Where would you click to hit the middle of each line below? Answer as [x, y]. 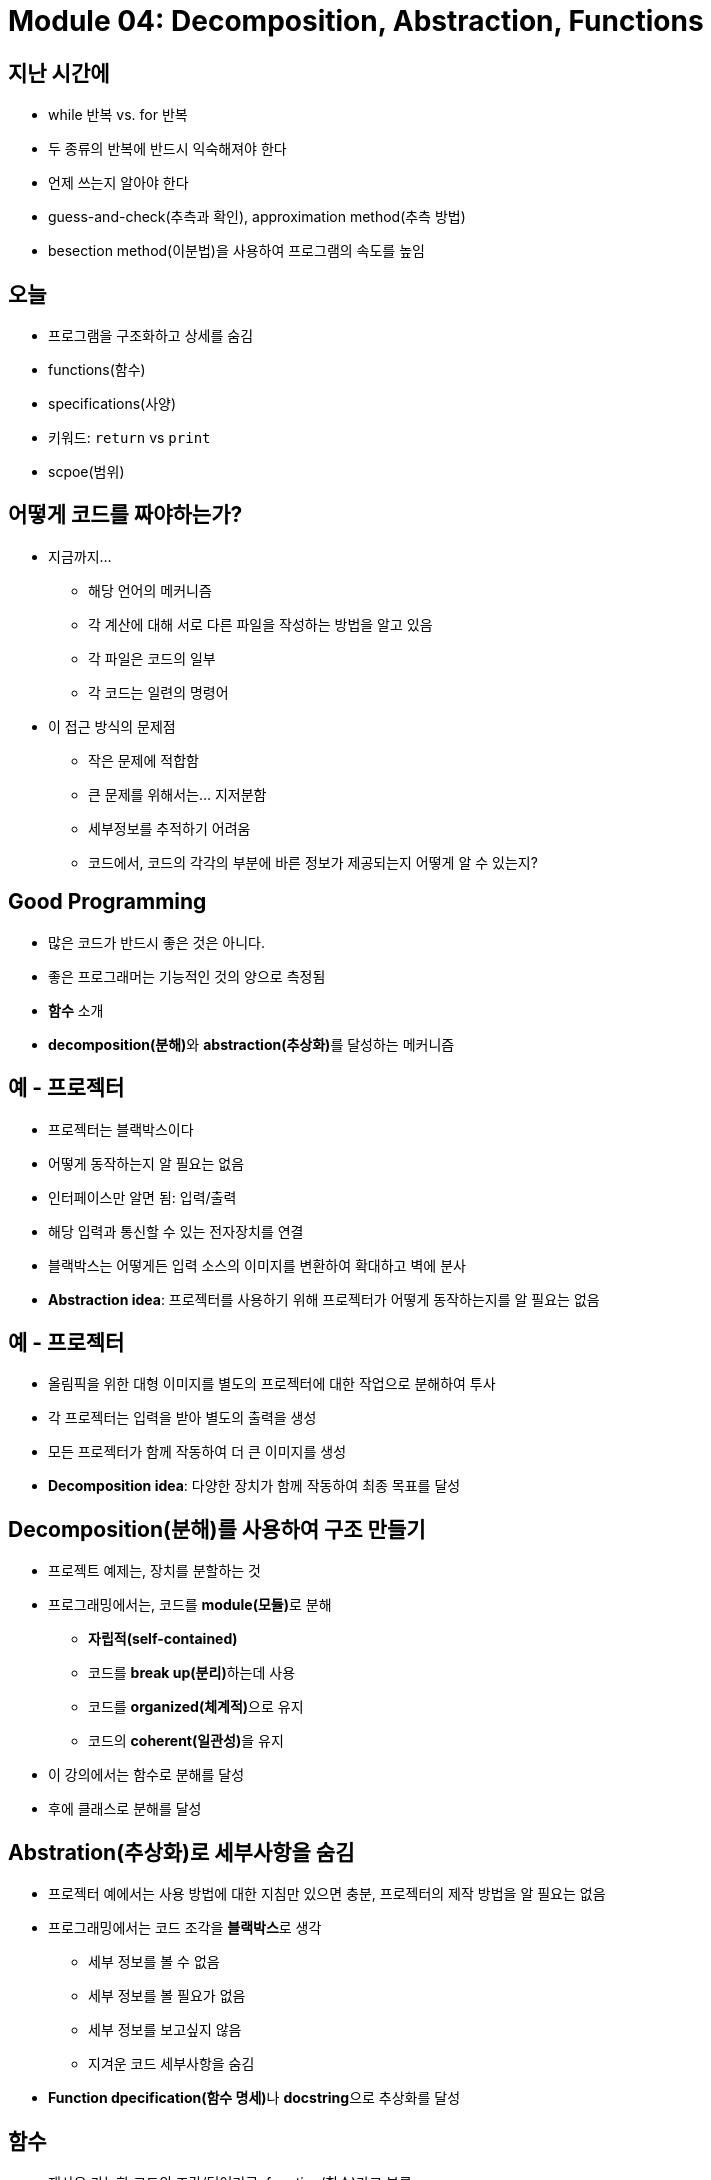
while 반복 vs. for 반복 [118, 115]
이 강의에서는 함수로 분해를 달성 [146, 1775]
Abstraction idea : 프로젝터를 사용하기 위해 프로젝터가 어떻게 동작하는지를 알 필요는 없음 [324, 1299]
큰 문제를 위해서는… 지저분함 [177, 794]
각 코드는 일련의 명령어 [158, 692]
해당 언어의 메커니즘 [150, 590]
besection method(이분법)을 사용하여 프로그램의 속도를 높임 [236, 251]
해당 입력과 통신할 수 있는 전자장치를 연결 [176, 1231]
